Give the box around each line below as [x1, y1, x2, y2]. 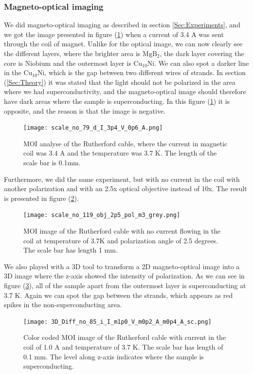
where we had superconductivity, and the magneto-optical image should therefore [4, 86, 246, 97]
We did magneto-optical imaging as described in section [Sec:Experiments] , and [4, 20, 240, 30]
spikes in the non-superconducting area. [4, 299, 122, 310]
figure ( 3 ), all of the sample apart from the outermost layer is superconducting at [4, 280, 246, 290]
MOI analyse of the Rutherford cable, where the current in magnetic [23, 138, 228, 148]
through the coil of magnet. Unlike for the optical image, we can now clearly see [4, 39, 243, 49]
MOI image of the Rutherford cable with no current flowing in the [23, 226, 221, 236]
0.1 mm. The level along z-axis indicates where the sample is [23, 351, 204, 361]
